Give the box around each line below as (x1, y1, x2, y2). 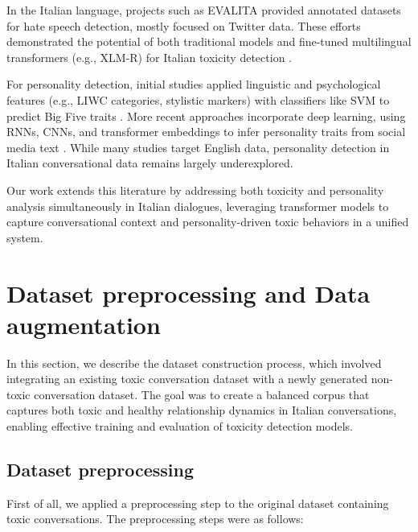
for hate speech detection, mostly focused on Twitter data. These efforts (6, 17, 361, 34)
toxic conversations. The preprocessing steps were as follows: (6, 510, 304, 527)
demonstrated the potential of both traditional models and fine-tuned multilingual (6, 33, 412, 50)
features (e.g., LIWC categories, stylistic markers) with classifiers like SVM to (6, 91, 390, 108)
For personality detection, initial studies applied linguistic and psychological (6, 76, 381, 93)
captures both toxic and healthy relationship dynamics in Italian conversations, (6, 402, 397, 419)
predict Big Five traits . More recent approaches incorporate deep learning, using (6, 107, 406, 124)
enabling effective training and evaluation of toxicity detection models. (6, 418, 354, 434)
